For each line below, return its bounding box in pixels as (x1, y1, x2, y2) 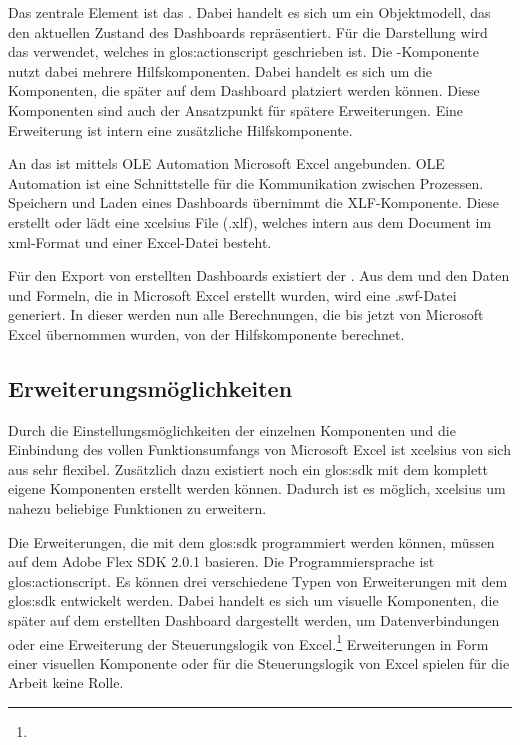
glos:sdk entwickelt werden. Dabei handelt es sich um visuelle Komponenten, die (8, 590, 499, 611)
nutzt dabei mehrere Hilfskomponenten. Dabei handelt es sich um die (8, 60, 433, 81)
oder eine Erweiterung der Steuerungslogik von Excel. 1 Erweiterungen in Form (8, 630, 489, 654)
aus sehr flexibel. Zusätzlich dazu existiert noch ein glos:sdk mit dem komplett (8, 458, 489, 479)
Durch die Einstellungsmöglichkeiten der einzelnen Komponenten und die (8, 419, 456, 440)
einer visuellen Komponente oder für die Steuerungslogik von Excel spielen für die (8, 652, 510, 673)
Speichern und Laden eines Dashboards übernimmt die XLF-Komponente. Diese (8, 192, 500, 213)
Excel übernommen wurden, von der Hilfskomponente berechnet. (8, 323, 405, 344)
